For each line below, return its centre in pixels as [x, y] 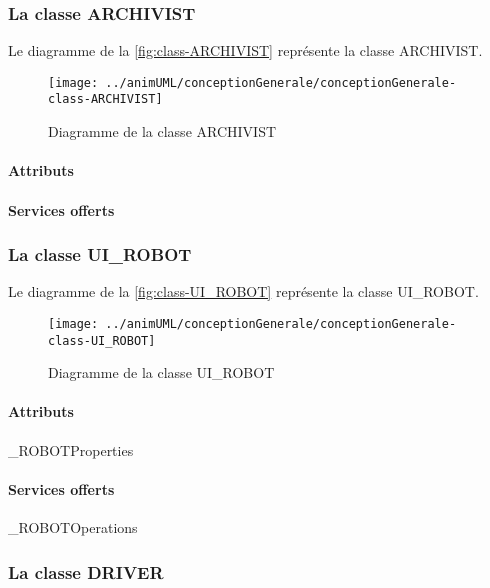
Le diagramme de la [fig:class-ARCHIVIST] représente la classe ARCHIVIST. [245, 50]
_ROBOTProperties [71, 449]
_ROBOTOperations [73, 527]
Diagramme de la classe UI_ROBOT [161, 372]
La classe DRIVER [86, 571]
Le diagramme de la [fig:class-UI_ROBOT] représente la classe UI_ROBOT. [243, 291]
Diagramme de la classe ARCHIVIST [162, 131]
